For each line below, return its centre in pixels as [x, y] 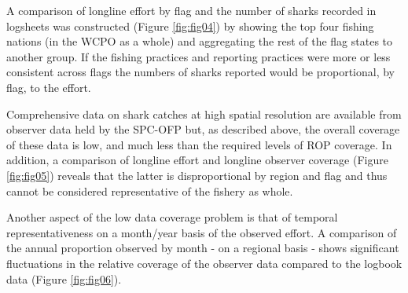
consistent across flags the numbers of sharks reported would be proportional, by [201, 72]
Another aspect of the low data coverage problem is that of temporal [172, 217]
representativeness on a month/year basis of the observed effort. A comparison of [202, 232]
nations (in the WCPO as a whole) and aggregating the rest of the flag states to [200, 41]
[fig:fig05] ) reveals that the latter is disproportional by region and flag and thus [197, 175]
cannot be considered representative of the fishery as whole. [150, 190]
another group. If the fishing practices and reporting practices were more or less [198, 56]
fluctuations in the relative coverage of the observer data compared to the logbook [204, 263]
